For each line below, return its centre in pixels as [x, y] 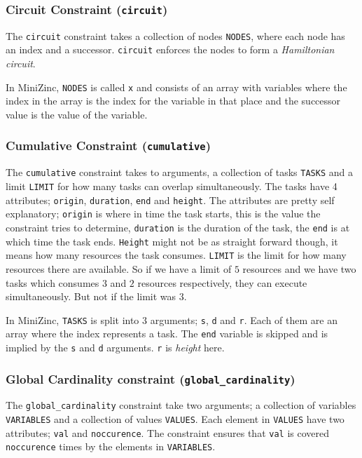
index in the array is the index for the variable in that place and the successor [173, 101]
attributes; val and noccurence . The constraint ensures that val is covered [167, 432]
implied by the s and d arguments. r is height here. [115, 347]
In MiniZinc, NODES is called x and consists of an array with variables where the [176, 87]
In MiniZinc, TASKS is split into [72, 319]
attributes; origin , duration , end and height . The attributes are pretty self [170, 200]
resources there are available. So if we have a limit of [119, 268]
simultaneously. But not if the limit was [91, 296]
